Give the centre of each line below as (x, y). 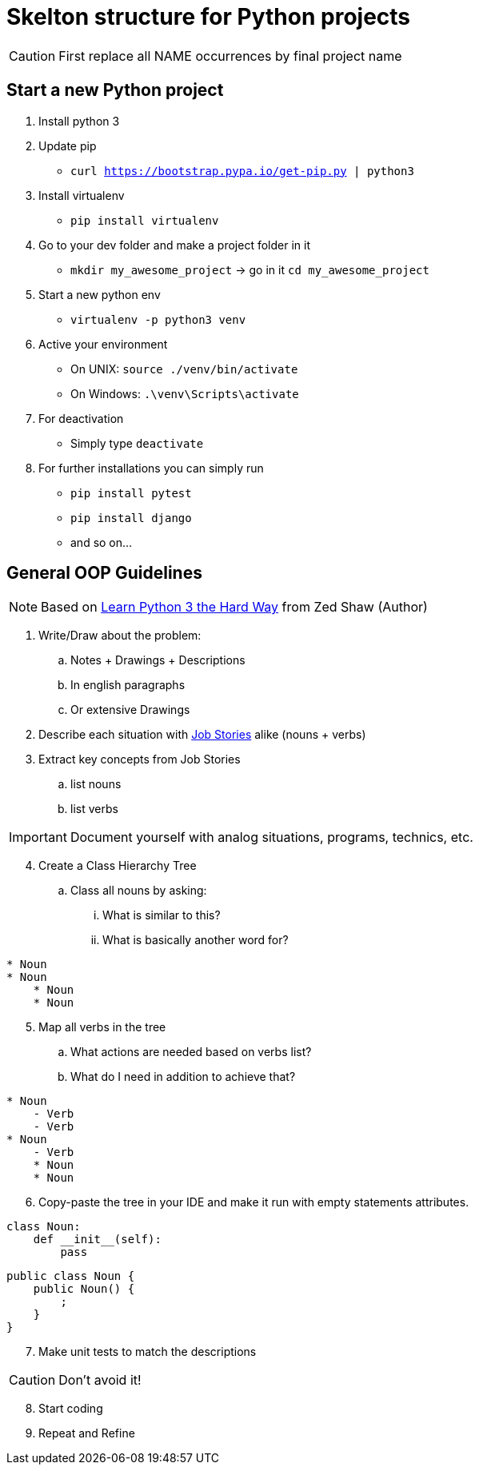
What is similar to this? (162, 915)
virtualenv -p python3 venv (158, 319)
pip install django (131, 518)
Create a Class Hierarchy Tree (118, 866)
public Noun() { (84, 1289)
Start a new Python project (115, 90)
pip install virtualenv (145, 220)
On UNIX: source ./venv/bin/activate (184, 369)
